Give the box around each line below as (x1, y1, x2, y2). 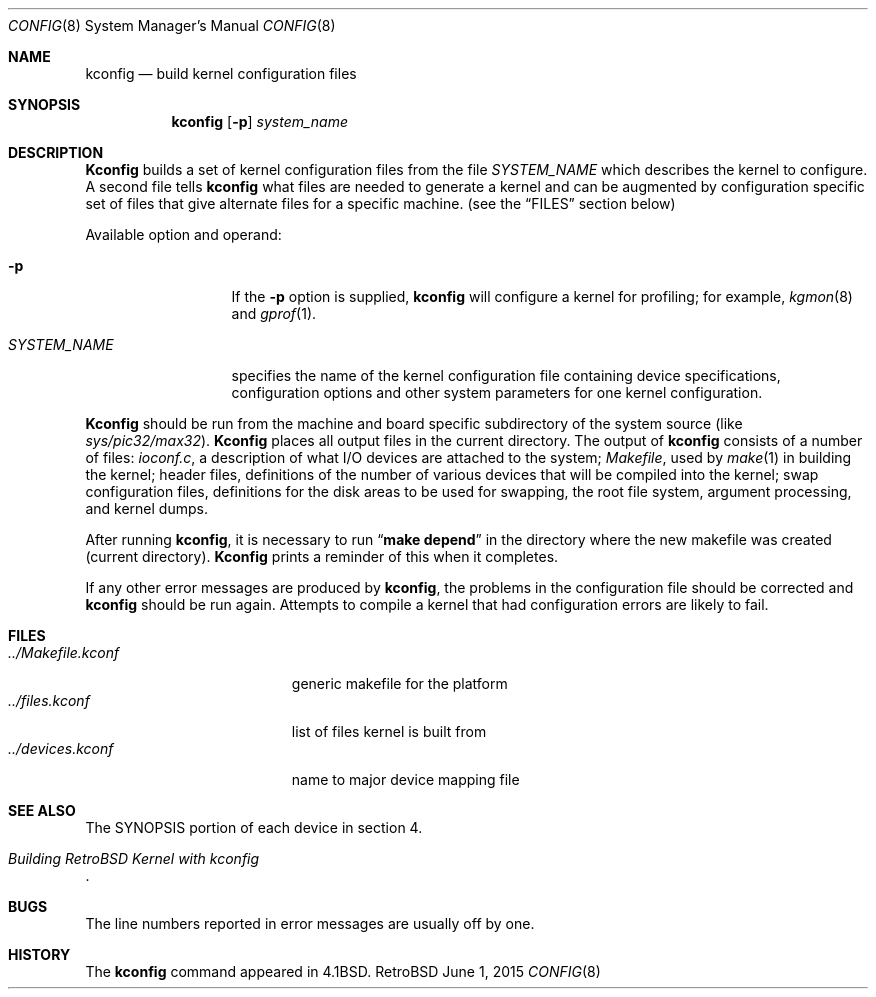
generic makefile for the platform (291, 675, 508, 692)
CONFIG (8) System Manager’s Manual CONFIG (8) (8, 17, 336, 34)
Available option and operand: (85, 226, 282, 243)
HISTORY (8, 946, 71, 963)
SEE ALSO (8, 802, 76, 819)
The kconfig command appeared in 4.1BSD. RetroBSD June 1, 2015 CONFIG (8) (85, 963, 601, 980)
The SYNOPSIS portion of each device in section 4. (85, 819, 423, 836)
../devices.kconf (8, 740, 114, 757)
